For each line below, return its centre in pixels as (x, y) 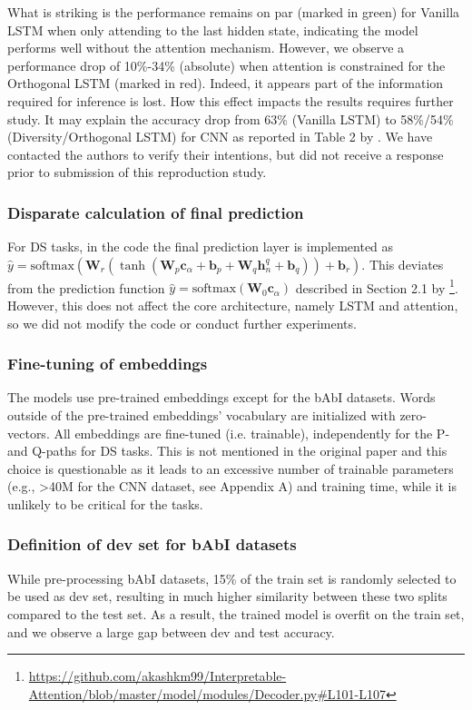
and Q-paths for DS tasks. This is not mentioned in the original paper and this (227, 451)
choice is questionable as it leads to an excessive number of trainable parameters (231, 468)
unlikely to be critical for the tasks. (105, 503)
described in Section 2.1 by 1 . (377, 286)
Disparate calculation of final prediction (156, 212)
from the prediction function (86, 287)
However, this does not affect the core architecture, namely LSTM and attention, (233, 305)
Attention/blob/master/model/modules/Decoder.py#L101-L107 (207, 693)
